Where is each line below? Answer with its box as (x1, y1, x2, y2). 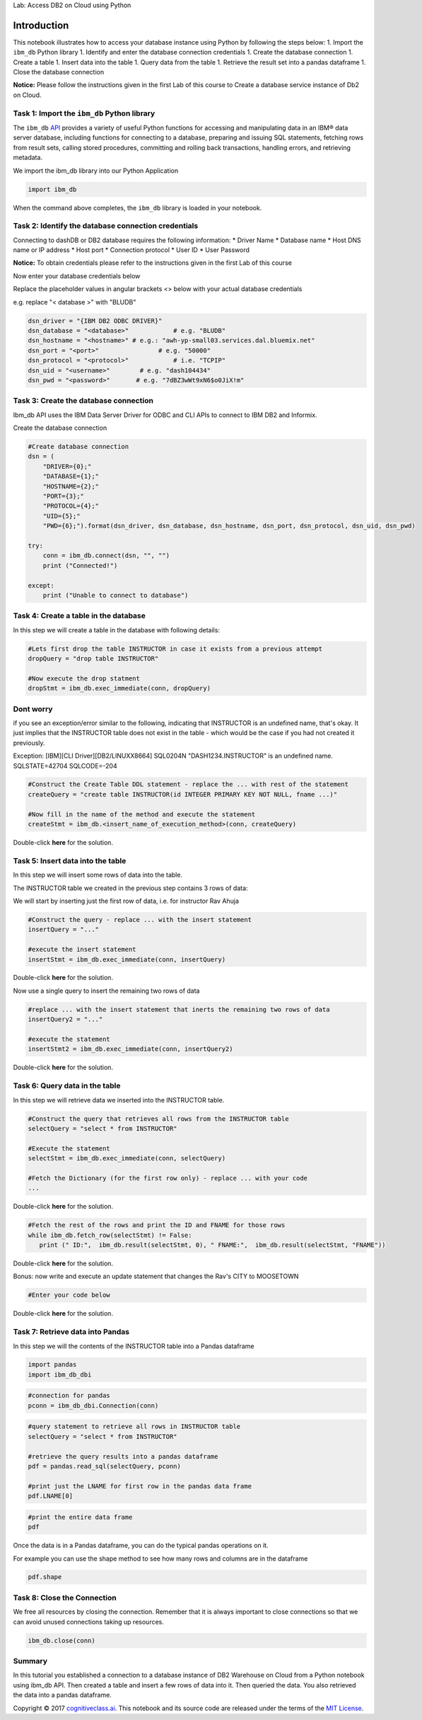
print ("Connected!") (42, 562, 118, 569)
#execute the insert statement (28, 945, 137, 954)
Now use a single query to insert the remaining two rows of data (13, 986, 200, 995)
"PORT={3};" (42, 492, 85, 501)
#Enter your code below (28, 1291, 111, 1299)
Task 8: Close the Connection (13, 1593, 117, 1602)
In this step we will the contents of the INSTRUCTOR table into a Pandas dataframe (13, 1342, 254, 1350)
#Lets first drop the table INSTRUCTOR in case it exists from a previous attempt (28, 644, 323, 653)
